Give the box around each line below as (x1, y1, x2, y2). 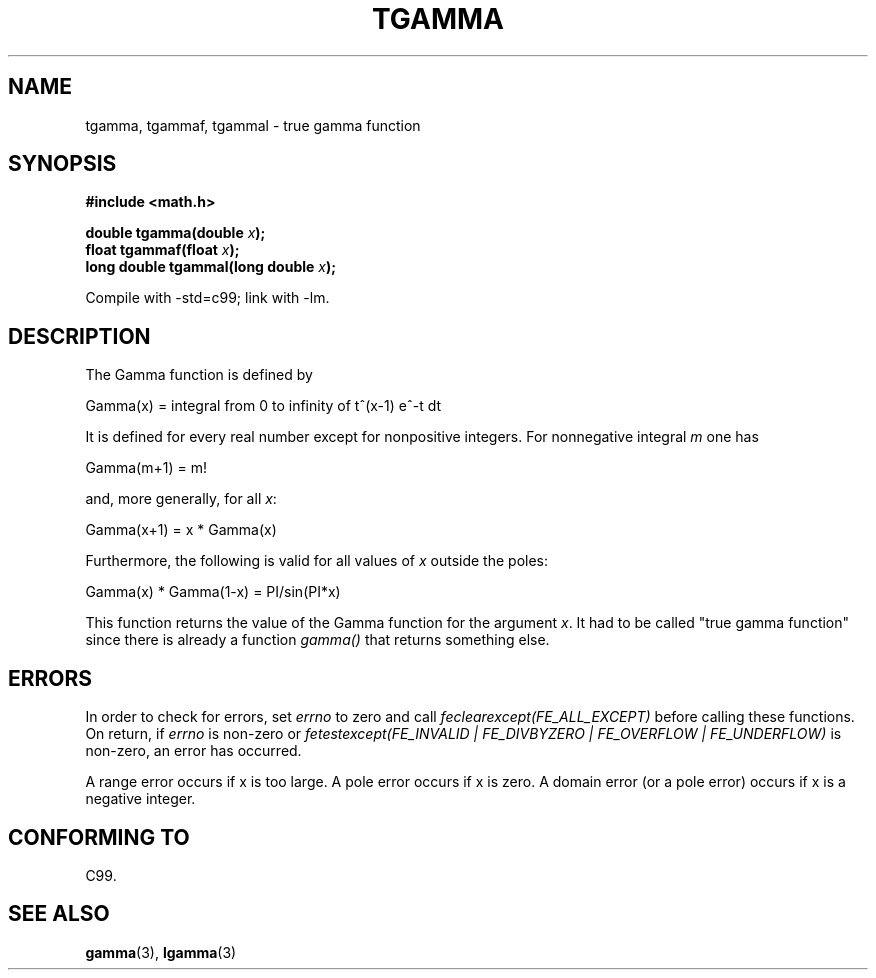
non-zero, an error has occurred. (85, 742, 302, 760)
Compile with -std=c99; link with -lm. (85, 289, 330, 307)
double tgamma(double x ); (85, 224, 266, 242)
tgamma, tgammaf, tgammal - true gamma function (85, 116, 421, 134)
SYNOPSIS (8, 151, 117, 177)
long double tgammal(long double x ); (85, 258, 337, 276)
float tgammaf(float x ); (85, 241, 240, 259)
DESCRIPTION (8, 323, 151, 349)
